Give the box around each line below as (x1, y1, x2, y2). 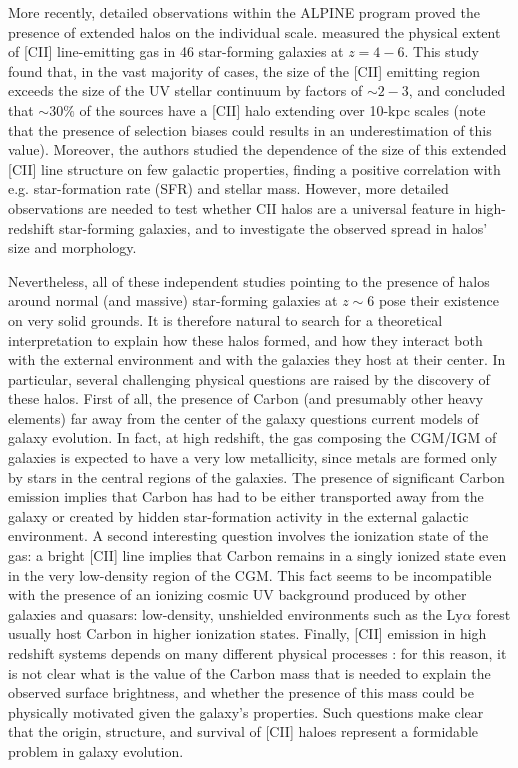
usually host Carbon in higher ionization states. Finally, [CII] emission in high (8, 623, 487, 644)
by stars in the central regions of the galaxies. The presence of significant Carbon (8, 466, 505, 487)
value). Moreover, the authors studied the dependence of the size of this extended (8, 139, 507, 160)
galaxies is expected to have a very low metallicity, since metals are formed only (8, 447, 498, 468)
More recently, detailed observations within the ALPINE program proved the (8, 2, 480, 22)
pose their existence (378, 290, 499, 311)
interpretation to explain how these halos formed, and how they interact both (8, 329, 483, 350)
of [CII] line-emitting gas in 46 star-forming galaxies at (8, 41, 344, 62)
